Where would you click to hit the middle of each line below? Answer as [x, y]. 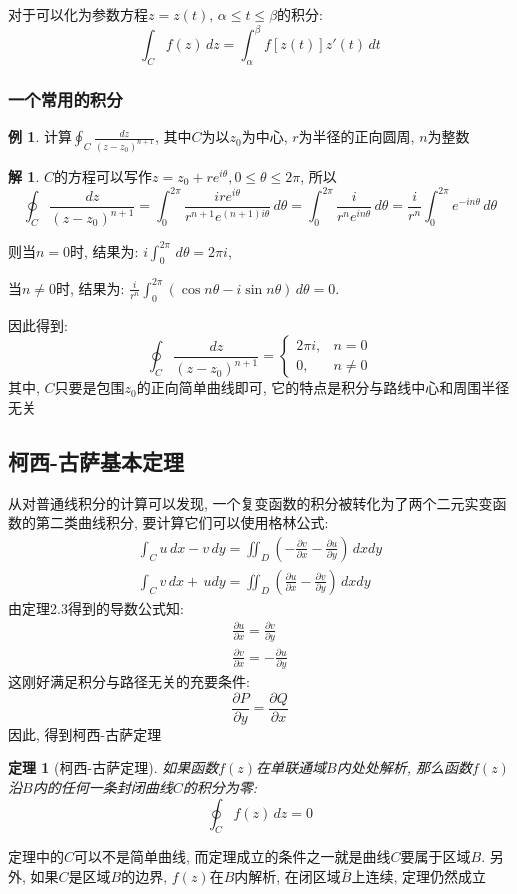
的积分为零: [219, 787]
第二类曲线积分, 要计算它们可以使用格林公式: [182, 522]
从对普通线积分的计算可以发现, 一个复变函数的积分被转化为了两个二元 [236, 502]
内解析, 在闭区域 [287, 875]
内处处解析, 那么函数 [404, 767]
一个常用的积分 [65, 98]
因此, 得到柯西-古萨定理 [85, 733]
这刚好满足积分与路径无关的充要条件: [129, 681]
